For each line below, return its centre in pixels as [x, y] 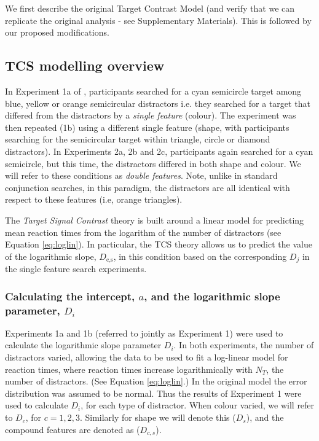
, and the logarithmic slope [212, 296]
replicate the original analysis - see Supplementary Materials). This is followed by [158, 20]
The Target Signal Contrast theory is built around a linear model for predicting [155, 220]
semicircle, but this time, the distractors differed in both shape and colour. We [153, 163]
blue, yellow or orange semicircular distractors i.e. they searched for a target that [158, 103]
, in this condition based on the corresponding [200, 256]
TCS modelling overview [85, 65]
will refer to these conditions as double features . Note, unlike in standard [141, 175]
